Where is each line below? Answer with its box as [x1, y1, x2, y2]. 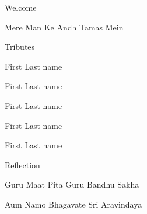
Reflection [5, 158, 40, 171]
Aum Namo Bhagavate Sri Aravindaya [5, 198, 142, 210]
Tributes [5, 40, 35, 53]
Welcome [5, 1, 37, 13]
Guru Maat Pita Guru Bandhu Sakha [5, 178, 139, 191]
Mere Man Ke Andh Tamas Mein [5, 21, 124, 33]
